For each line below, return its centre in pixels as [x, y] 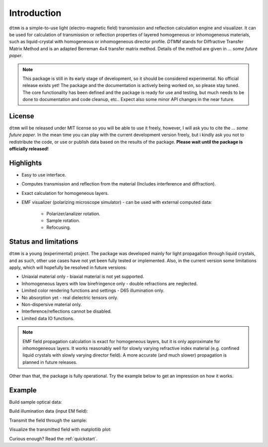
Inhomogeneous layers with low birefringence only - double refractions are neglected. [110, 283]
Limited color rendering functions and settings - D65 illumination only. [93, 290]
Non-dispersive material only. [52, 305]
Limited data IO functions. [48, 318]
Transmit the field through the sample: [48, 420]
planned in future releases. [50, 362]
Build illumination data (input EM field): [49, 411]
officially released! [29, 149]
